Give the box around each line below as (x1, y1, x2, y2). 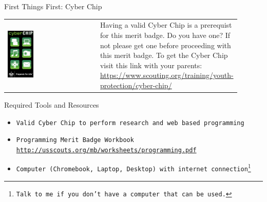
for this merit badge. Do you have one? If (100, 29, 231, 40)
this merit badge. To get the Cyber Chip (100, 50, 228, 60)
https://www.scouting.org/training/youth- (100, 70, 234, 80)
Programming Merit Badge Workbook (16, 136, 134, 144)
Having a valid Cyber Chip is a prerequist (100, 19, 232, 30)
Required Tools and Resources (4, 99, 99, 110)
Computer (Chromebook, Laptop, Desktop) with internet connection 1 (16, 161, 251, 173)
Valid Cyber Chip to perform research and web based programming (16, 119, 244, 127)
